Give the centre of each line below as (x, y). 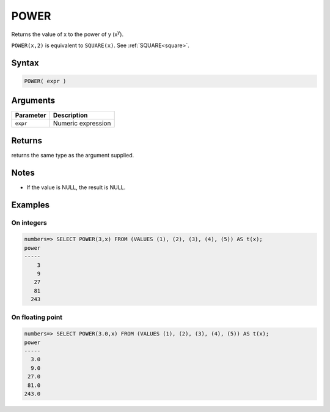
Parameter (31, 115)
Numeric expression (82, 124)
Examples (31, 205)
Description (70, 115)
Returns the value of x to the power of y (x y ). (68, 34)
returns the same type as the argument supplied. (73, 155)
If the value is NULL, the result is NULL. (76, 187)
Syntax (25, 63)
